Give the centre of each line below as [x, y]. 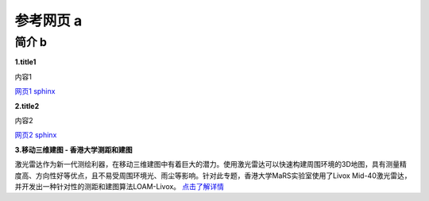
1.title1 [25, 62]
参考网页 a [48, 21]
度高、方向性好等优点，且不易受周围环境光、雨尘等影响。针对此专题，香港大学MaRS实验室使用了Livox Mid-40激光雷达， [213, 176]
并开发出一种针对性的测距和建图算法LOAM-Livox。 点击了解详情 [120, 186]
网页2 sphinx [36, 135]
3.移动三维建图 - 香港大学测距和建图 [73, 149]
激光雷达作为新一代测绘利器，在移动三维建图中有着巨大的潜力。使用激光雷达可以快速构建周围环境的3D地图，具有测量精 [211, 164]
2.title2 [27, 106]
